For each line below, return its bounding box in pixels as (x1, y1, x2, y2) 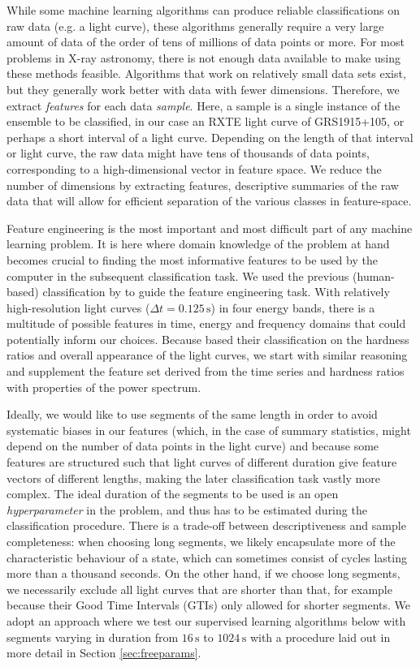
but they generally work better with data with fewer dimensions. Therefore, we (6, 80, 400, 97)
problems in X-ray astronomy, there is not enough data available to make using (6, 49, 401, 66)
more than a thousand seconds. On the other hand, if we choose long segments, (6, 565, 401, 582)
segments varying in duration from (6, 628, 179, 645)
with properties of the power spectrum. (6, 378, 201, 395)
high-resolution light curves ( (6, 299, 150, 316)
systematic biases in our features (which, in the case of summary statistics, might (6, 421, 411, 438)
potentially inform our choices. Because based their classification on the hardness (6, 330, 409, 347)
